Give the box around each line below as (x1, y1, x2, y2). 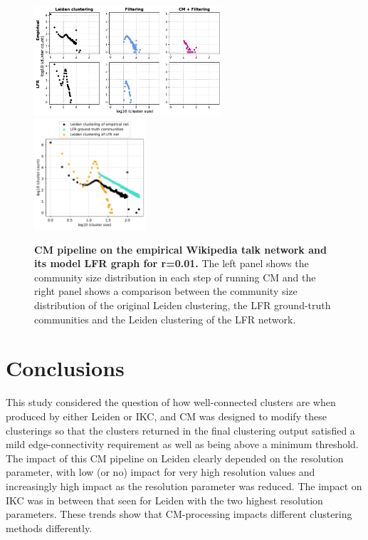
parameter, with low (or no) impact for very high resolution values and (6, 464, 315, 479)
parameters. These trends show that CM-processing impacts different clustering (6, 507, 352, 521)
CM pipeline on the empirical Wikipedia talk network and (34, 242, 327, 256)
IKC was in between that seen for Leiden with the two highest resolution (6, 492, 323, 507)
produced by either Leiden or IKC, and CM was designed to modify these (6, 408, 327, 423)
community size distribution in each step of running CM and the (34, 269, 316, 284)
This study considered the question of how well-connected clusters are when (6, 395, 336, 410)
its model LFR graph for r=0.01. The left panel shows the (34, 256, 309, 271)
